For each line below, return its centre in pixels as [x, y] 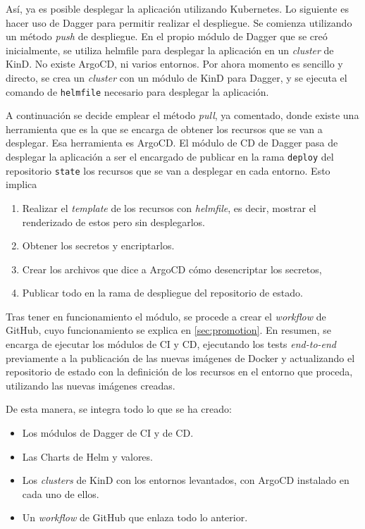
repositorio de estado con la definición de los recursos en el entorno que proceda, [179, 372]
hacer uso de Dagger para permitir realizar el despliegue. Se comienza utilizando [179, 22]
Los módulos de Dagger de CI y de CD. [108, 433]
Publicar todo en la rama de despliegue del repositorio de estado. [162, 293]
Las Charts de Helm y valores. [87, 456]
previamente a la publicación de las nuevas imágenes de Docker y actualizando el [180, 357]
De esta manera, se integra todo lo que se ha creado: [119, 409]
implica [21, 184]
